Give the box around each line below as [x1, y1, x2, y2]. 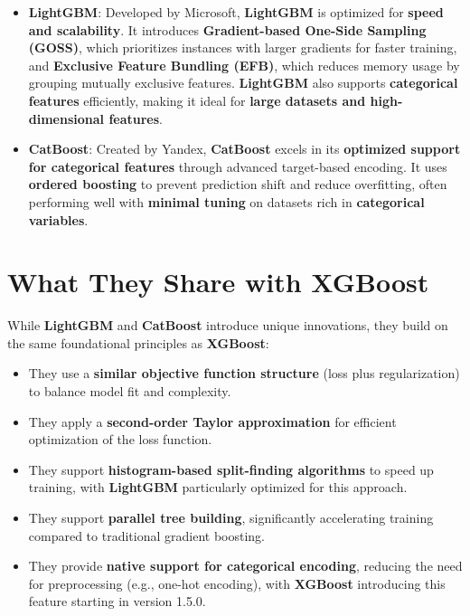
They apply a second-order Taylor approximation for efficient [28, 412, 397, 431]
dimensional [28, 109, 105, 128]
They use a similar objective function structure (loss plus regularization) [28, 364, 460, 383]
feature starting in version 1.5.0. [28, 592, 206, 611]
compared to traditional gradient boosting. [28, 526, 265, 545]
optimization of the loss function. [28, 430, 212, 449]
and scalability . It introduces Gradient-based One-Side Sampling [28, 20, 427, 39]
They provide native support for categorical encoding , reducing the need [28, 556, 463, 575]
